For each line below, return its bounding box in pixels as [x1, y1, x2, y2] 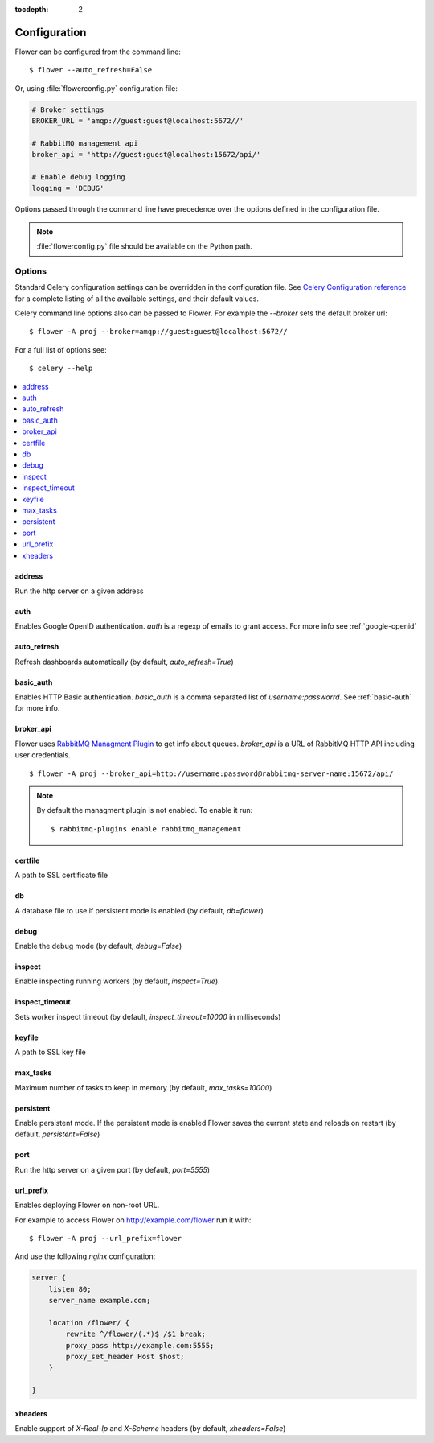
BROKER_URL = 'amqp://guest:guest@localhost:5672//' [31, 117, 244, 126]
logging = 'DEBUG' [31, 183, 104, 193]
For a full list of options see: [14, 344, 108, 354]
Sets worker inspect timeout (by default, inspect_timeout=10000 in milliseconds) [14, 1012, 281, 1021]
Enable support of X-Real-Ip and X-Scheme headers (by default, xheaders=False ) [14, 1424, 286, 1433]
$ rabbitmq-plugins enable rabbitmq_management [51, 824, 242, 833]
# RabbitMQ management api [31, 138, 138, 148]
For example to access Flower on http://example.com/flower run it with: [14, 1215, 252, 1225]
